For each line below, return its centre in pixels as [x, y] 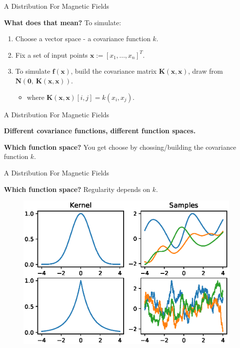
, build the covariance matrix [114, 71]
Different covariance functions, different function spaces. [100, 131]
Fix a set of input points [52, 55]
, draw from [206, 71]
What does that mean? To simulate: [63, 22]
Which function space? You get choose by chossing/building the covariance [120, 147]
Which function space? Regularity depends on [77, 189]
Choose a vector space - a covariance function [83, 39]
